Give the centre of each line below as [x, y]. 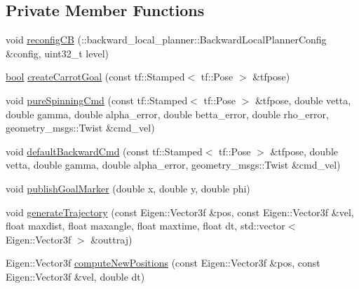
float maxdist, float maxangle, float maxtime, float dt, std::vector [145, 226]
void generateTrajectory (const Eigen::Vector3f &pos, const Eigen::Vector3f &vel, [180, 212]
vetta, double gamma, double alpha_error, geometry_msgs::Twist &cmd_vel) [173, 165]
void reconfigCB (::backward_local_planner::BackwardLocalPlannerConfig [166, 40]
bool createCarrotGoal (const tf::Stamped [95, 77]
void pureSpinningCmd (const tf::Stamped [97, 100]
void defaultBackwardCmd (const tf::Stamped [104, 151]
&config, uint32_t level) [57, 53]
